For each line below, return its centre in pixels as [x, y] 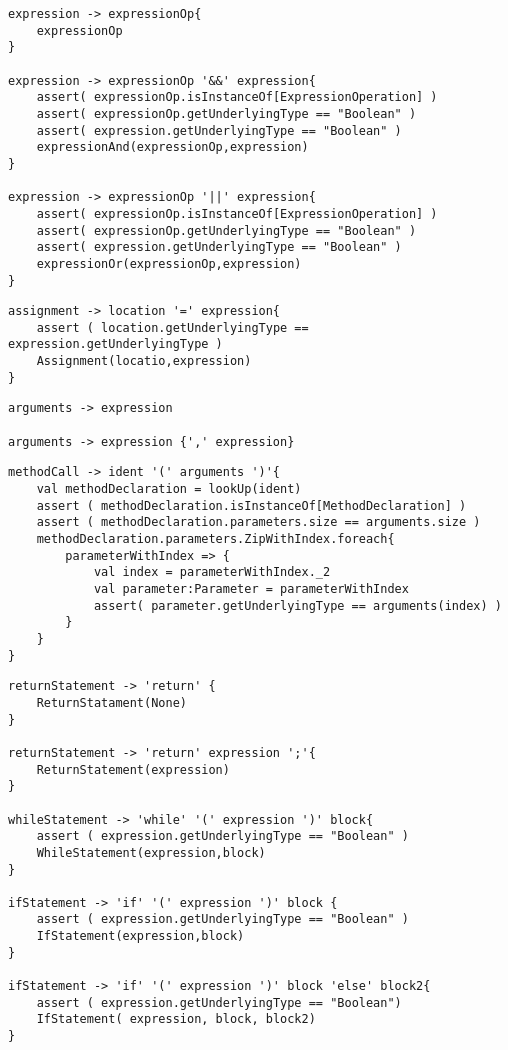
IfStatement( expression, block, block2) [176, 1019]
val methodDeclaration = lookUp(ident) [169, 489]
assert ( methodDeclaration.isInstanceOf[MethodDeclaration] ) [251, 505]
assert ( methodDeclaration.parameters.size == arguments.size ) [258, 522]
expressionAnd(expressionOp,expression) [172, 147]
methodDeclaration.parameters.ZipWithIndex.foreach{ [215, 539]
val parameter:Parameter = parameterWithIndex [251, 589]
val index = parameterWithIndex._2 [212, 572]
